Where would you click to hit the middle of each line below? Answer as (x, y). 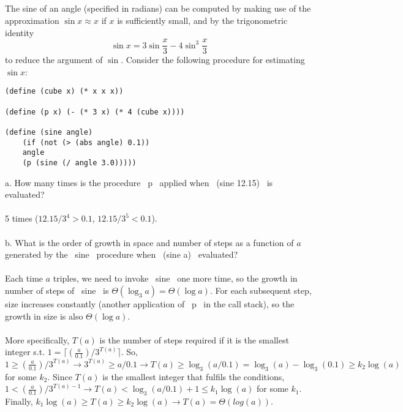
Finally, (19, 401)
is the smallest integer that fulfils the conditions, (194, 376)
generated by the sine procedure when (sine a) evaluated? (122, 254)
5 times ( (22, 218)
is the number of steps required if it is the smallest (194, 339)
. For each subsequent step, (261, 290)
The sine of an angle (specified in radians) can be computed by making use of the (158, 8)
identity (20, 32)
